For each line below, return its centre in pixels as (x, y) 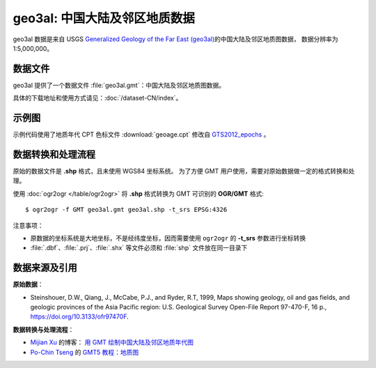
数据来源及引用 (45, 268)
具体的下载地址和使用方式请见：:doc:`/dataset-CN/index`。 (97, 98)
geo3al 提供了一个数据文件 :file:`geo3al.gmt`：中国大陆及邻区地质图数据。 (119, 85)
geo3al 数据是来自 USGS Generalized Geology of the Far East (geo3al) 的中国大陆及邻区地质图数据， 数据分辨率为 (175, 39)
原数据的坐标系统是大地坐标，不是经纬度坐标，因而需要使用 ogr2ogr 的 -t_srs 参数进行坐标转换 (168, 238)
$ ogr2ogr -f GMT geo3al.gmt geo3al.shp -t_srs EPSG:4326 (126, 210)
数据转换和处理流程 (54, 154)
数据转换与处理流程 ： (44, 329)
